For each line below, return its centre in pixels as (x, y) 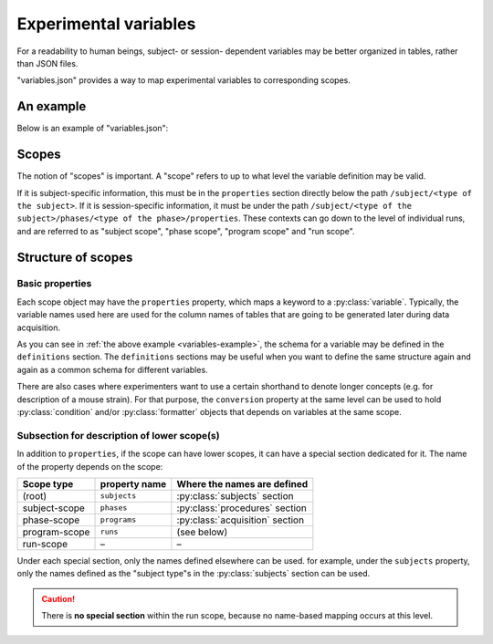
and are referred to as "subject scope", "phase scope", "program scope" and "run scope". (186, 231)
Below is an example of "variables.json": (93, 129)
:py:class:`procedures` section (242, 508)
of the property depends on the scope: (90, 466)
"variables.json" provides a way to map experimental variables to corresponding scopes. (184, 80)
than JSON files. (47, 63)
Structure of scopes (75, 257)
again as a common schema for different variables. (113, 369)
